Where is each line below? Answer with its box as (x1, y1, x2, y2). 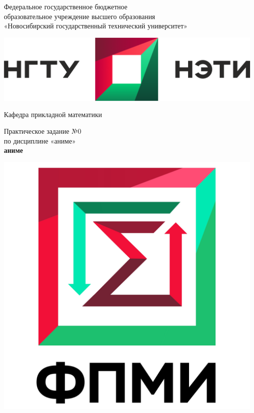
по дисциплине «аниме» (4, 135, 76, 146)
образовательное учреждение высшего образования (4, 11, 155, 21)
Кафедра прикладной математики (4, 109, 102, 120)
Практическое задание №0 (4, 125, 82, 136)
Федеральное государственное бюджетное (4, 1, 127, 11)
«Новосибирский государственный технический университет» (4, 21, 188, 31)
